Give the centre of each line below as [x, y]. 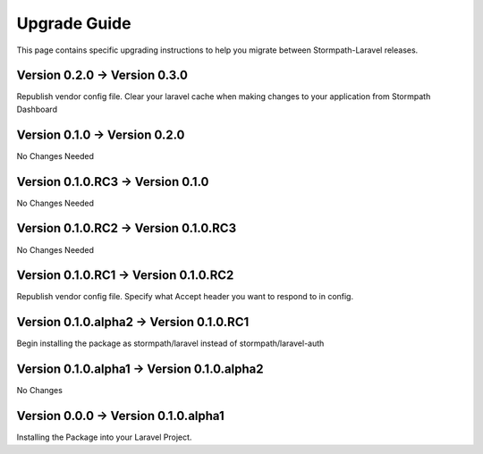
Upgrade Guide [74, 23]
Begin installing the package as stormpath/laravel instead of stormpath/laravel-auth [170, 343]
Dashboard [37, 109]
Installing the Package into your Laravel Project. [104, 437]
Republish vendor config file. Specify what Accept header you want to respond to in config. [185, 297]
